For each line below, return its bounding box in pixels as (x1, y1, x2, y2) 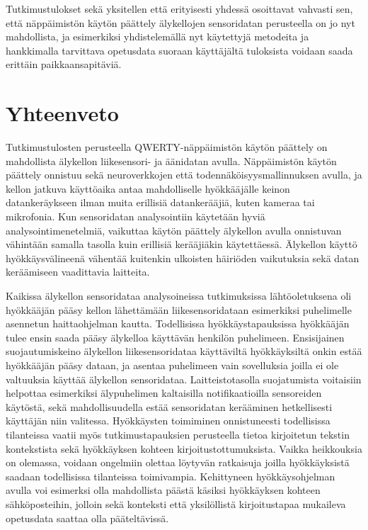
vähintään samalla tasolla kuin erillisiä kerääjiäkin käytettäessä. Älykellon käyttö (6, 237, 357, 252)
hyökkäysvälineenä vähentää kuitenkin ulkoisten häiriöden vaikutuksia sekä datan (6, 250, 360, 265)
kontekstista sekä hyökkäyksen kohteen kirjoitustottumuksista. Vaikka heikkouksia (6, 441, 362, 456)
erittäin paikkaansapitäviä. (6, 57, 122, 72)
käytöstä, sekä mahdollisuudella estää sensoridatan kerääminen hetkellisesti (6, 399, 333, 414)
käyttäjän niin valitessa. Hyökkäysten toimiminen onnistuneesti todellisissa (6, 413, 330, 428)
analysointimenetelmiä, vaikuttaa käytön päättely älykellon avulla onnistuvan (6, 222, 342, 237)
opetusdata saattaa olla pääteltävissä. (6, 510, 169, 525)
